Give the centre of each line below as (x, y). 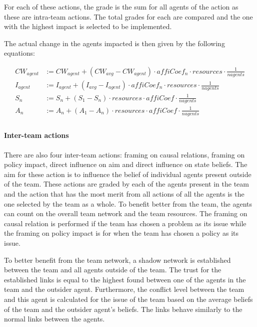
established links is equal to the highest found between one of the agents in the (125, 279)
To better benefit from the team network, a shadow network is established (117, 260)
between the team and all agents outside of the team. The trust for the (113, 270)
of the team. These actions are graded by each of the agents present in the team (126, 184)
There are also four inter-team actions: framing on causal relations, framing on (124, 154)
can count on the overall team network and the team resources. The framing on (126, 213)
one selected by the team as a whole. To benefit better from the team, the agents (128, 203)
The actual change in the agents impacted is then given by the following (114, 43)
